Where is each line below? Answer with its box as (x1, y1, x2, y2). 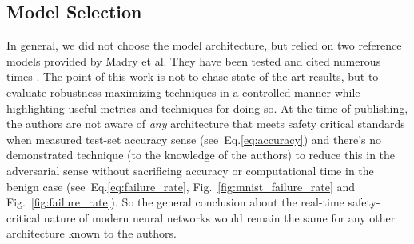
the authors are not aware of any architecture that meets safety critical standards (6, 115, 405, 132)
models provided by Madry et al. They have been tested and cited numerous (6, 52, 381, 69)
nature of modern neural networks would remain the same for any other (43, 209, 396, 226)
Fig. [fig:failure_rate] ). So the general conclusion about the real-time (6, 194, 344, 210)
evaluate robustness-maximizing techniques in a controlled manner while (6, 83, 360, 100)
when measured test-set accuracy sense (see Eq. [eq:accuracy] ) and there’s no (6, 130, 382, 147)
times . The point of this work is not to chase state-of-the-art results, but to (6, 68, 379, 85)
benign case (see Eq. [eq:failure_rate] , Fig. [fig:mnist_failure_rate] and (6, 178, 356, 194)
